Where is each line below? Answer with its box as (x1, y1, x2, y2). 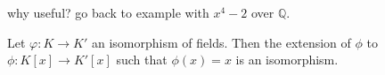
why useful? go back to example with (7, 4, 209, 21)
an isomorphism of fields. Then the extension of (92, 33, 351, 51)
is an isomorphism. (235, 50, 339, 69)
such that (116, 50, 168, 69)
